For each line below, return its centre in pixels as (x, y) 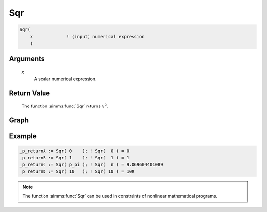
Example (23, 136)
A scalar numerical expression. (65, 79)
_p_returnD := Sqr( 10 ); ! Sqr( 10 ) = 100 (77, 171)
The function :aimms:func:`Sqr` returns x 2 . (65, 106)
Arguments (27, 59)
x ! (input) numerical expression (88, 36)
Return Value (30, 93)
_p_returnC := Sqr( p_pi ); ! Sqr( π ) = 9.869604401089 (91, 164)
